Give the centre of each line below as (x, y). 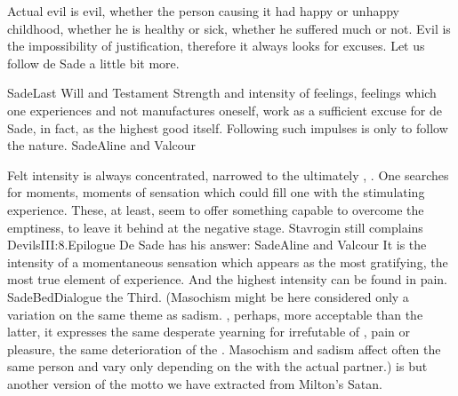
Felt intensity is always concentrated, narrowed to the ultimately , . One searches (228, 174)
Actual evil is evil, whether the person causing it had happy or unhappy (203, 11)
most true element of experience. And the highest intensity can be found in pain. (227, 279)
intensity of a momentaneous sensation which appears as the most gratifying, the (228, 261)
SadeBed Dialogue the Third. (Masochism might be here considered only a (208, 296)
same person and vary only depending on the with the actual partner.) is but (217, 366)
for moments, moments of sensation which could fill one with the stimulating (216, 192)
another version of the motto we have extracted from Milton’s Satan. (195, 383)
